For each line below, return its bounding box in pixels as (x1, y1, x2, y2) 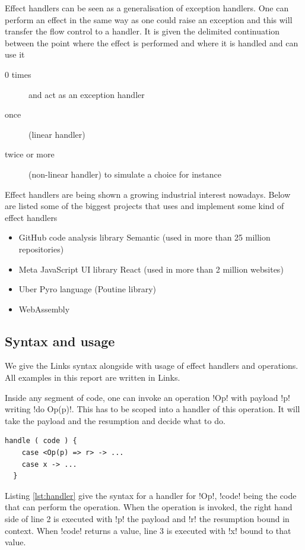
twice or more (5, 148, 55, 160)
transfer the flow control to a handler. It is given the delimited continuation (5, 25, 280, 37)
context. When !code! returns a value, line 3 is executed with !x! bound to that (5, 524, 291, 536)
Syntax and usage (5, 331, 115, 350)
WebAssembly (18, 302, 70, 315)
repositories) (18, 242, 64, 255)
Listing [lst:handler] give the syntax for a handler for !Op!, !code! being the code (5, 489, 297, 501)
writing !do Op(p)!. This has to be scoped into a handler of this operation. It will (5, 403, 300, 415)
